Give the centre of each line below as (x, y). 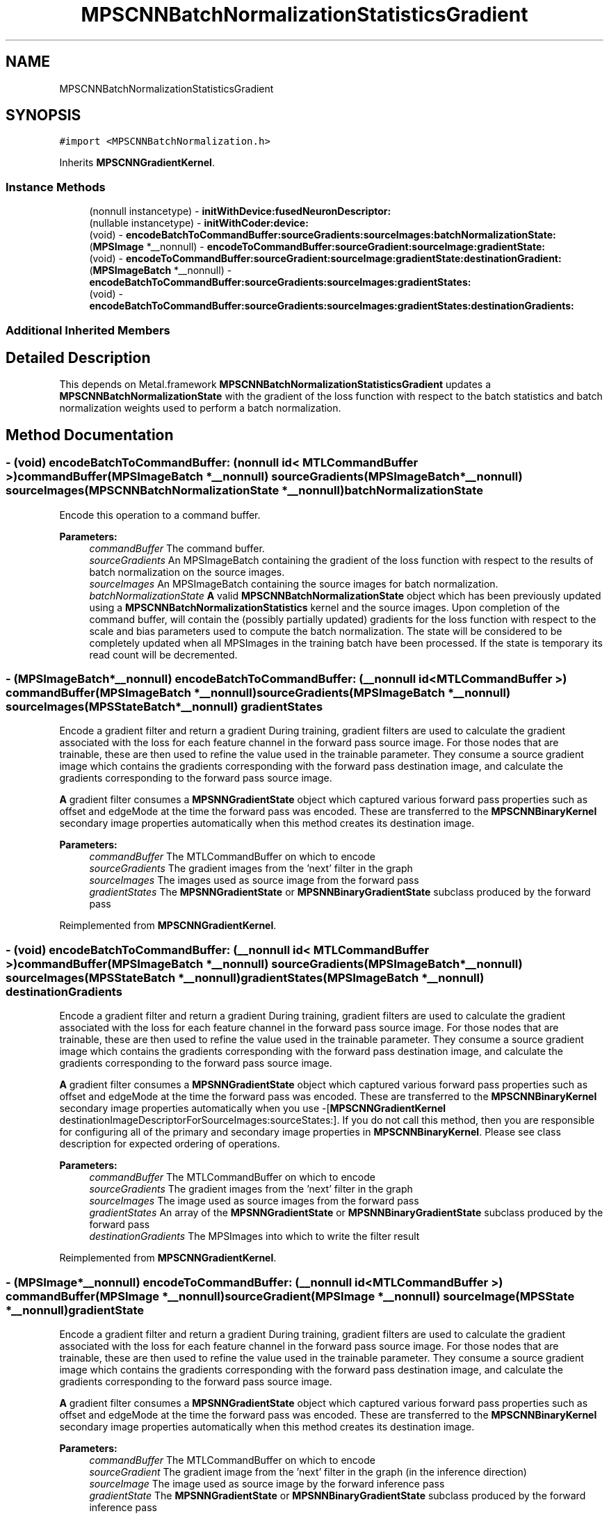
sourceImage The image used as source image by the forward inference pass (267, 1483)
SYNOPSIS (43, 115)
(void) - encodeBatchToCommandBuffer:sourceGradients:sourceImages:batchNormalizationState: (323, 235)
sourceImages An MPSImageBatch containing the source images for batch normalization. (294, 583)
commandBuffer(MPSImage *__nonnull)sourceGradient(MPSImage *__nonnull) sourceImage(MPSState (290, 1296)
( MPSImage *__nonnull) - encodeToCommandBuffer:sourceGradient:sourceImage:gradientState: (317, 247)
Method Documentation (90, 435)
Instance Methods (56, 187)
